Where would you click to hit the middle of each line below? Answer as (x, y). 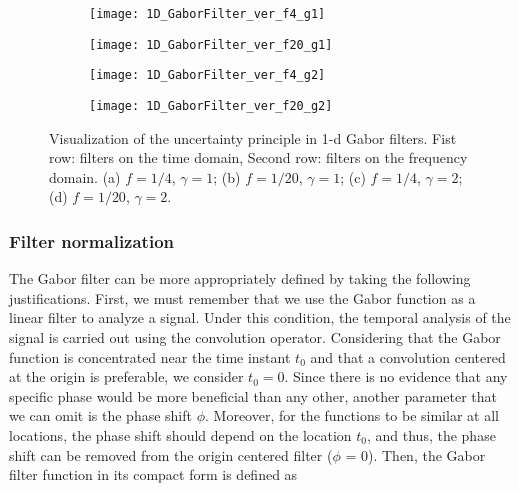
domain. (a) (85, 176)
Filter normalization (92, 240)
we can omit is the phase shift (100, 415)
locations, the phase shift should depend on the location (180, 434)
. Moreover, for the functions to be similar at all (352, 415)
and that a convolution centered (408, 356)
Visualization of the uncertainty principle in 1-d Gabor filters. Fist (253, 137)
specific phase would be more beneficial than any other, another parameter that (253, 395)
